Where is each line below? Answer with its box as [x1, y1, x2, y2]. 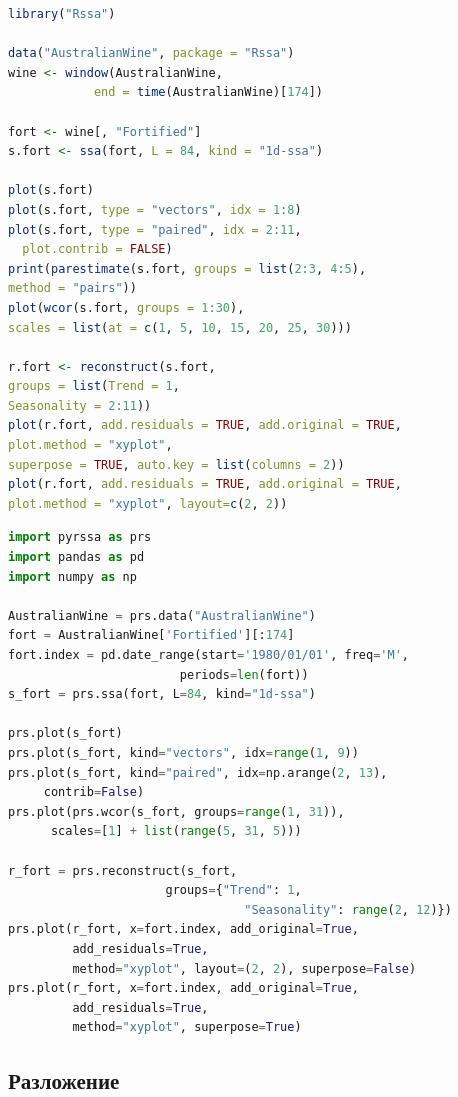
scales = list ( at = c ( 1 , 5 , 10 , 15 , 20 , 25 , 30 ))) [8, 320, 352, 335]
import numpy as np [8, 569, 137, 584]
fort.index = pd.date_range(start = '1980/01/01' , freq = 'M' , [8, 648, 409, 662]
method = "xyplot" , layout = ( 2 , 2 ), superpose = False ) [72, 961, 417, 976]
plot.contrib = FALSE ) [22, 242, 173, 257]
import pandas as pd [8, 550, 145, 565]
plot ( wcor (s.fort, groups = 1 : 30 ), [8, 300, 245, 315]
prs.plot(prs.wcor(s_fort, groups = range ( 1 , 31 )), [8, 804, 345, 819]
